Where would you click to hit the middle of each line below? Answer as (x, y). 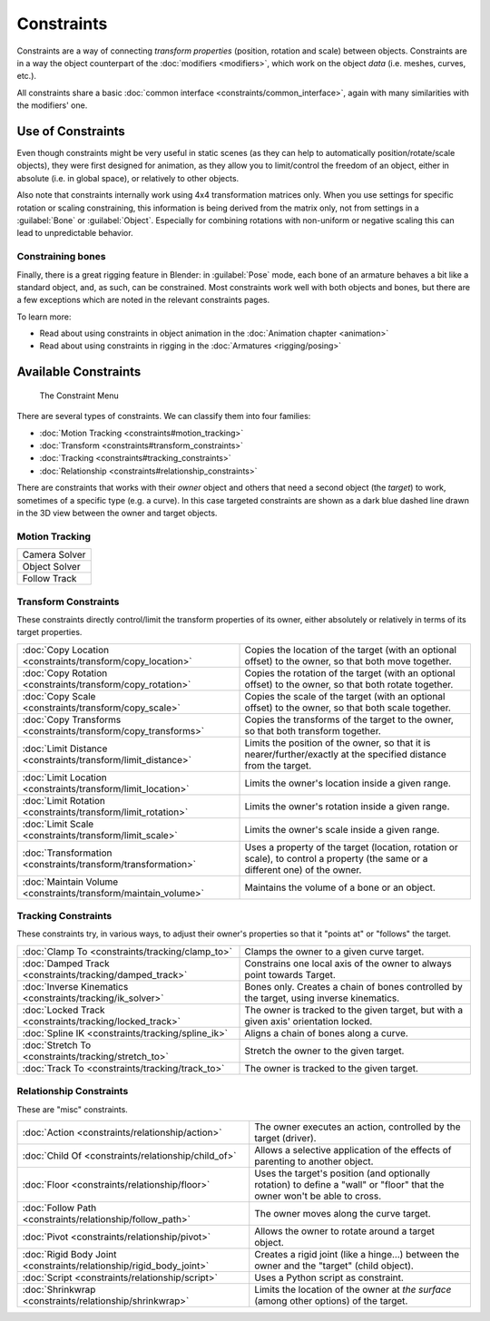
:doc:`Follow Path (59, 1208)
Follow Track (49, 579)
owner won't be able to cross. (318, 1196)
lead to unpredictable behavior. (75, 233)
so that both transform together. (313, 730)
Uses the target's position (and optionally (343, 1173)
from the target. (278, 765)
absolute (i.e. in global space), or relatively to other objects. (128, 178)
